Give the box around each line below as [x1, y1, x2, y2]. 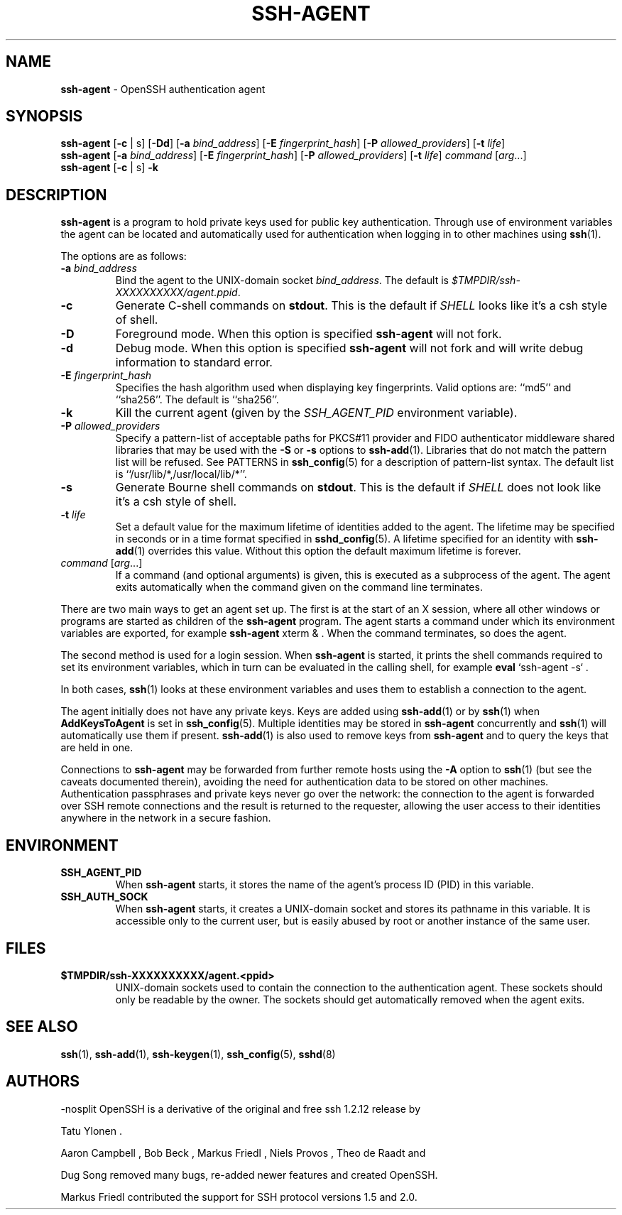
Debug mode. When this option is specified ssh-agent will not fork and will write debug [115, 341, 584, 356]
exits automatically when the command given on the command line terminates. [115, 581, 483, 594]
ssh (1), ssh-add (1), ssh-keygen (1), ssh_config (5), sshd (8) [60, 1047, 336, 1060]
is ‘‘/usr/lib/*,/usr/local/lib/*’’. [115, 468, 247, 481]
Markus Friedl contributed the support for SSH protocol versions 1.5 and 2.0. [60, 1190, 418, 1203]
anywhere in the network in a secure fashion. [60, 812, 271, 824]
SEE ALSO [6, 1018, 78, 1036]
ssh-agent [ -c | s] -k [60, 161, 158, 174]
